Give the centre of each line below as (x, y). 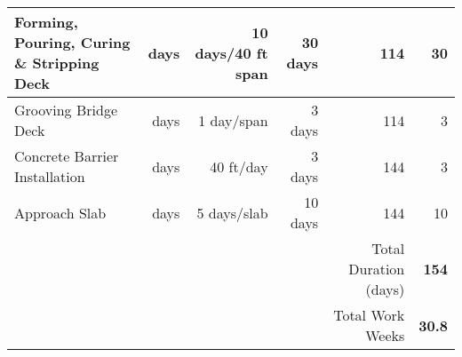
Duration (377, 269)
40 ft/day (239, 166)
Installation (50, 176)
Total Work (369, 315)
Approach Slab (60, 212)
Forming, (46, 22)
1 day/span (233, 120)
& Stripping (57, 63)
